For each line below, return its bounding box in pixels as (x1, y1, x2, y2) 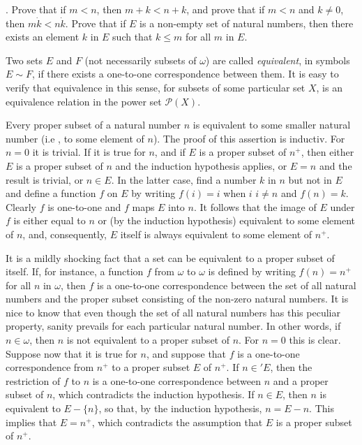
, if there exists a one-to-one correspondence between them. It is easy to (31, 66, 339, 81)
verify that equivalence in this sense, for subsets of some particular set (6, 80, 306, 94)
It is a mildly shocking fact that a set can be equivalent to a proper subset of (6, 250, 335, 265)
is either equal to (13, 213, 86, 228)
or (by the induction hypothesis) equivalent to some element (98, 213, 355, 228)
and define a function (6, 186, 96, 200)
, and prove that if (186, 2, 265, 16)
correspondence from (6, 360, 94, 374)
